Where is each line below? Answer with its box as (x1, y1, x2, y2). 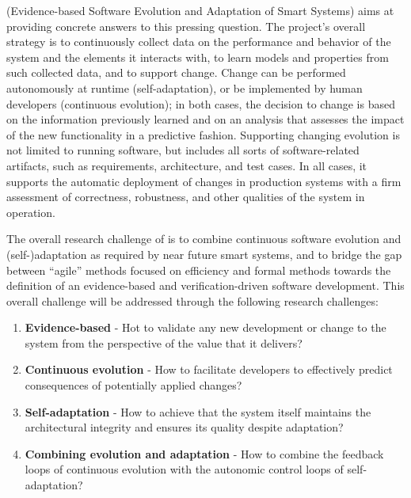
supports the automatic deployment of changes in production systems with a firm (6, 173, 401, 189)
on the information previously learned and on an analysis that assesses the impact (6, 111, 405, 127)
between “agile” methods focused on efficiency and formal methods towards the (6, 261, 391, 278)
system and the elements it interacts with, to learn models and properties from (6, 48, 389, 65)
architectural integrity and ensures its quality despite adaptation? (25, 419, 344, 435)
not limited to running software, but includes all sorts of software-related (6, 142, 360, 158)
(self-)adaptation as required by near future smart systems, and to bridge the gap (6, 245, 402, 262)
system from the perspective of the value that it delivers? (25, 334, 303, 351)
